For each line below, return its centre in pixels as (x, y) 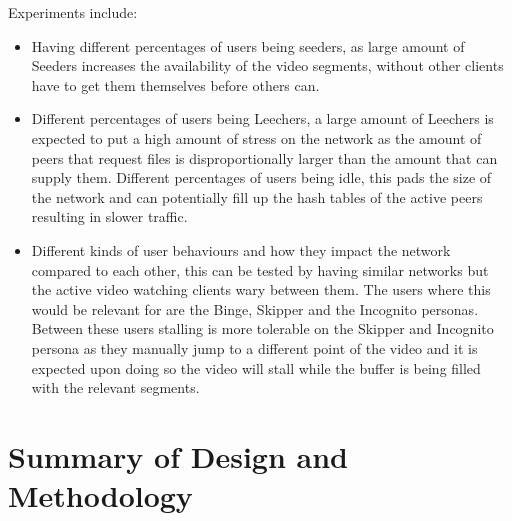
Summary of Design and (178, 455)
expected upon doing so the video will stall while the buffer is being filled (256, 367)
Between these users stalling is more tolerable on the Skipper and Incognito (262, 328)
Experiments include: (73, 12)
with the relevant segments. (115, 387)
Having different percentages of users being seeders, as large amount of (248, 45)
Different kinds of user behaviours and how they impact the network (241, 249)
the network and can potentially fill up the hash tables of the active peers (257, 196)
